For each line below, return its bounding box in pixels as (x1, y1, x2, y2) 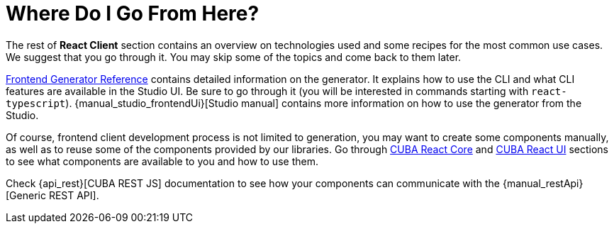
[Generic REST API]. (6, 189, 99, 201)
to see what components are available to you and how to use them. (6, 155, 318, 167)
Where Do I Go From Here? (6, 1, 259, 26)
